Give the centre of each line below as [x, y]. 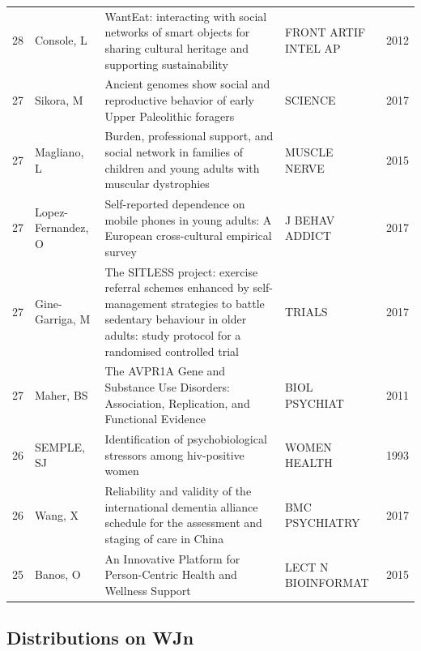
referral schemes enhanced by [177, 287]
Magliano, [60, 152]
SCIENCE [310, 99]
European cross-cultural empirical [188, 236]
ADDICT [308, 236]
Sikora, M [59, 99]
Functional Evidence [155, 419]
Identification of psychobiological [186, 439]
